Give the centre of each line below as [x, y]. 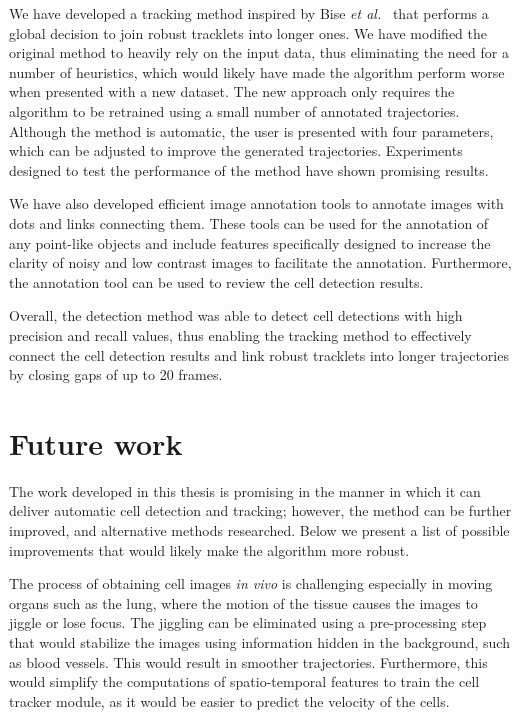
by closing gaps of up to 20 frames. [116, 374]
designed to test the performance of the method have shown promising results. [249, 169]
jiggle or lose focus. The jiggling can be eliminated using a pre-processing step [248, 622]
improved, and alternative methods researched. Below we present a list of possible [259, 530]
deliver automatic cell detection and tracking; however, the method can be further [260, 510]
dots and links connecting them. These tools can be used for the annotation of [249, 222]
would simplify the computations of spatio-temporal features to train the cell [244, 681]
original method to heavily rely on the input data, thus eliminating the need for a [259, 52]
